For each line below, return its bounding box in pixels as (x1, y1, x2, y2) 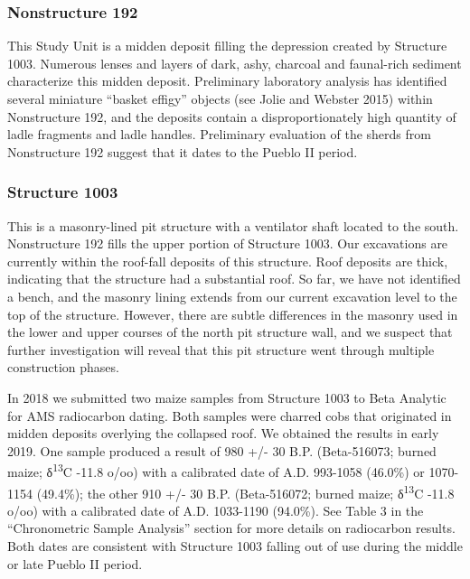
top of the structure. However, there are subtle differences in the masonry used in (7, 304, 458, 323)
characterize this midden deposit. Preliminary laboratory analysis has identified (7, 71, 447, 90)
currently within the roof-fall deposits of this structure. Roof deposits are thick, (7, 251, 448, 270)
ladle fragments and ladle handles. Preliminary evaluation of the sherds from (7, 125, 431, 144)
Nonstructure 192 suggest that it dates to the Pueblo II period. (7, 142, 358, 161)
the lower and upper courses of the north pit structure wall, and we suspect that (7, 322, 453, 341)
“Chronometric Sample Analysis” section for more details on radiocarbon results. (7, 518, 456, 537)
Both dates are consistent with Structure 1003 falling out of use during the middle (7, 537, 463, 555)
